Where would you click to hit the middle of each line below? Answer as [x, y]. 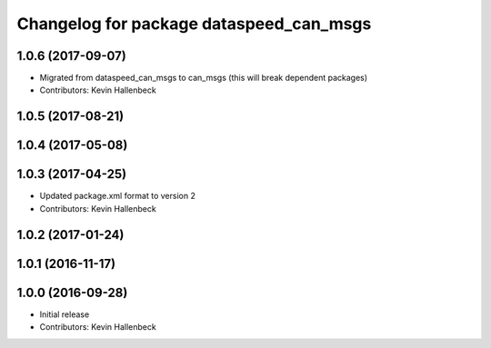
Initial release [65, 314]
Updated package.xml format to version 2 [117, 196]
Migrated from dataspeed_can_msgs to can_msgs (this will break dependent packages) [204, 78]
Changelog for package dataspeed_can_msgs [194, 24]
